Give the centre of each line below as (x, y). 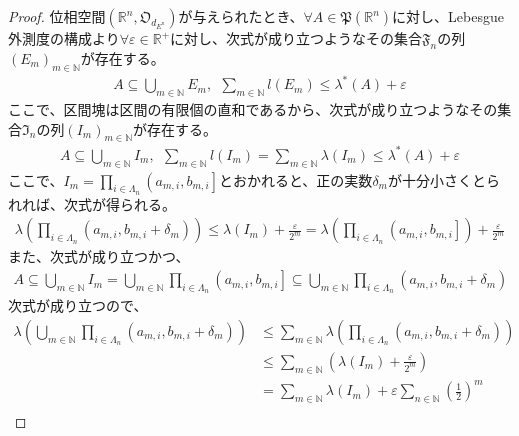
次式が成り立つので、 (78, 305)
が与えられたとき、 (241, 16)
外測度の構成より (64, 38)
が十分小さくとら (443, 179)
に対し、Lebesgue (448, 16)
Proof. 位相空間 (57, 16)
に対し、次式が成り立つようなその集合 (296, 38)
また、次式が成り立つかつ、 (99, 256)
